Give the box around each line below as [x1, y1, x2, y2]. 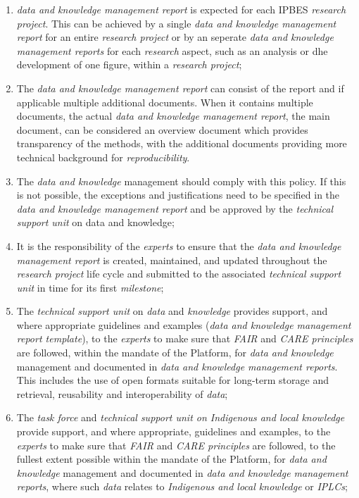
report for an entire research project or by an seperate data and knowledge [16, 30, 334, 44]
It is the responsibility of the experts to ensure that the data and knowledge [16, 238, 341, 253]
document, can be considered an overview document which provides [16, 122, 308, 137]
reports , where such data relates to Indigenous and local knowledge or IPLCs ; [16, 479, 348, 494]
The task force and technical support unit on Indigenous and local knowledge [16, 410, 345, 425]
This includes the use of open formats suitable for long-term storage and [16, 373, 329, 387]
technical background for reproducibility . [16, 149, 190, 164]
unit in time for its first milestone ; [16, 280, 164, 294]
